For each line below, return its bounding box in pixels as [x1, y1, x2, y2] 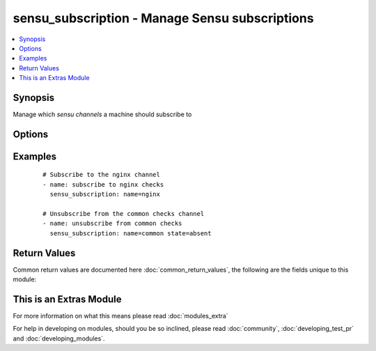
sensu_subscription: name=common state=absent [49, 229, 212, 237]
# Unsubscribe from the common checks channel [42, 210, 205, 217]
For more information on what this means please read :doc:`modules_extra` [13, 311, 229, 320]
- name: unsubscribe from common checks [42, 219, 182, 228]
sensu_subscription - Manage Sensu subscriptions [13, 10, 314, 26]
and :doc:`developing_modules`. [13, 334, 105, 343]
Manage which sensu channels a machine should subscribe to [13, 110, 192, 118]
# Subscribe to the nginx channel [42, 171, 160, 179]
